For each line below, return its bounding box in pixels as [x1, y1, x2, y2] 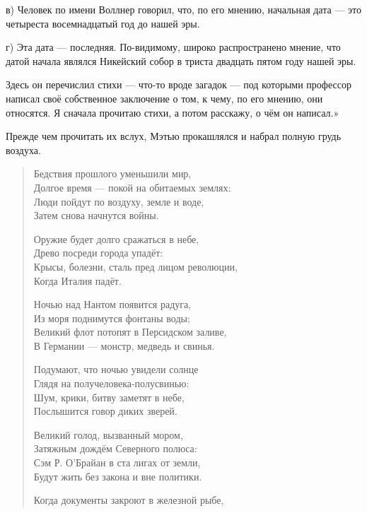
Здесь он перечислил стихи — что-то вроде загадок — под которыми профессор [6, 77, 351, 92]
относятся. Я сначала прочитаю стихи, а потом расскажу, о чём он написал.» [6, 105, 339, 119]
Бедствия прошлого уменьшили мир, [33, 166, 192, 181]
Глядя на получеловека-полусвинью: [33, 376, 190, 391]
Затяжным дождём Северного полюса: [33, 441, 197, 456]
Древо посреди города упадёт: [33, 245, 163, 260]
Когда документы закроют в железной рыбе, [33, 493, 224, 507]
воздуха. [6, 142, 41, 157]
